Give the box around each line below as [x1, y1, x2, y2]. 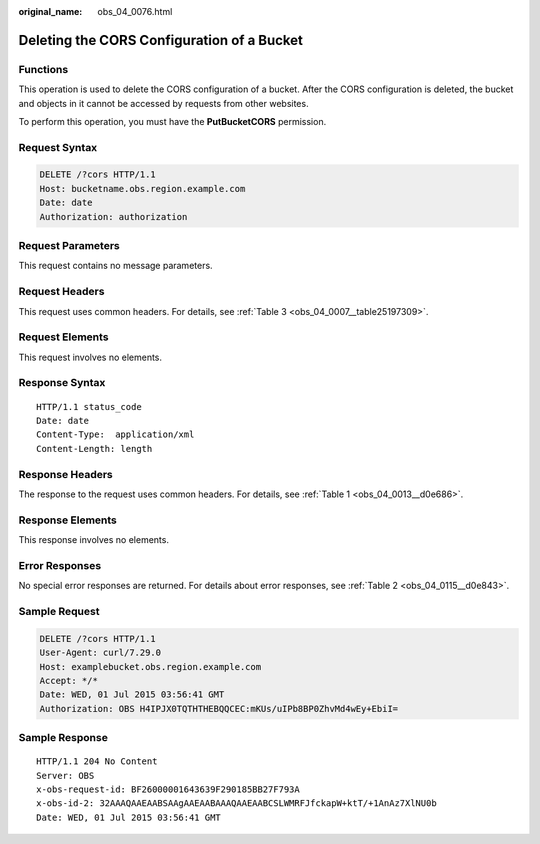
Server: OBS [36, 770, 95, 781]
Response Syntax [18, 376, 106, 390]
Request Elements [18, 330, 109, 344]
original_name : [18, 6, 83, 17]
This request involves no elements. [18, 351, 163, 363]
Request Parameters [18, 239, 120, 253]
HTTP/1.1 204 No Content [36, 756, 158, 767]
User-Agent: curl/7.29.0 [39, 647, 162, 659]
